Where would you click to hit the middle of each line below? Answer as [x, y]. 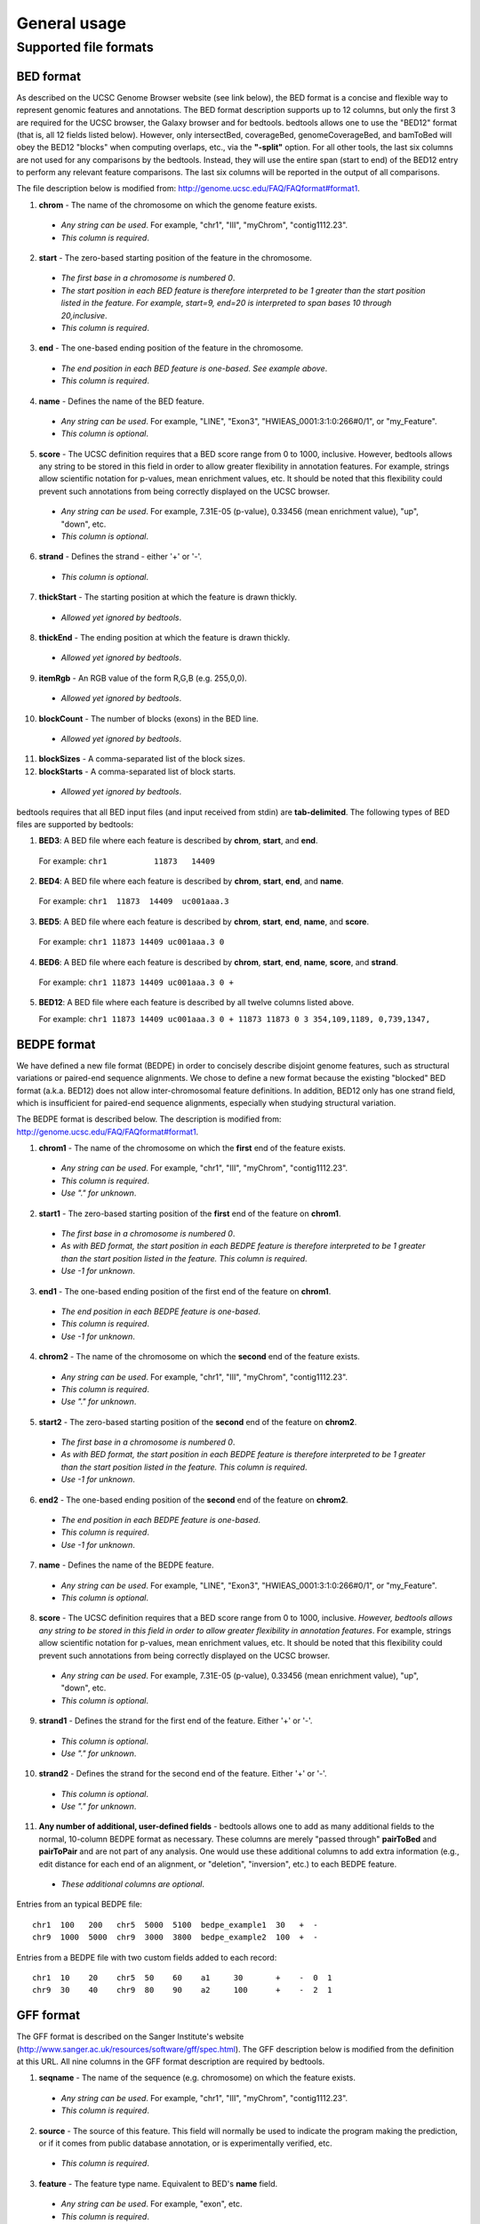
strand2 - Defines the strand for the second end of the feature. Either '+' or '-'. [183, 1774]
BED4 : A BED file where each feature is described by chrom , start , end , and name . [191, 882]
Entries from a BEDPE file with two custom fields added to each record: [147, 1957]
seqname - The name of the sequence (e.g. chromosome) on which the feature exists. [197, 2078]
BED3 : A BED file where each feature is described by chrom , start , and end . [178, 841]
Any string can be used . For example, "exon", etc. [152, 2204]
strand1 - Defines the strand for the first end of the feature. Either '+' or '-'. [176, 1720]
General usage [72, 23]
